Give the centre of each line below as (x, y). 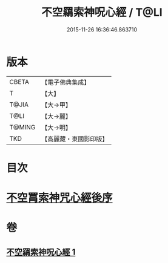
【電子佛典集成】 (66, 82)
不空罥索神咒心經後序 (60, 198)
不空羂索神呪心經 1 (41, 252)
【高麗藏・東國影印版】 (75, 138)
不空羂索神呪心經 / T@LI (102, 12)
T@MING (22, 127)
